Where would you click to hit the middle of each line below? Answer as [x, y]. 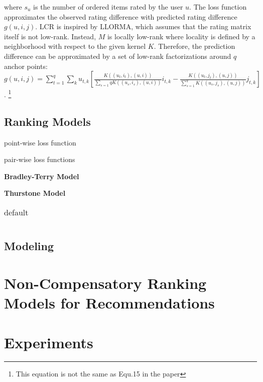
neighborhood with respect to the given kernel [75, 46]
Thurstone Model [35, 193]
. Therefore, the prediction [194, 46]
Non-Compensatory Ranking [105, 283]
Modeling [29, 246]
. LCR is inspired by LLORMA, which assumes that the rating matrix [143, 26]
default [16, 212]
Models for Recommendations [109, 303]
